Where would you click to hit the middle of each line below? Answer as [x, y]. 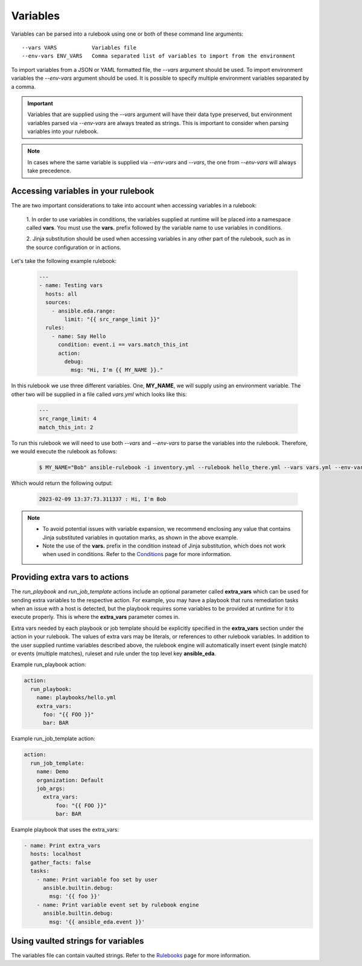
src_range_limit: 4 [68, 419]
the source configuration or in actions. [74, 247]
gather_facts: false [61, 862]
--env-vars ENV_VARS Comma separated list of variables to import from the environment [159, 56]
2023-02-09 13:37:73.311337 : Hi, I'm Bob [103, 499]
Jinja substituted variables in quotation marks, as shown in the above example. [140, 537]
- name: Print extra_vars [62, 846]
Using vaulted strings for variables [78, 941]
